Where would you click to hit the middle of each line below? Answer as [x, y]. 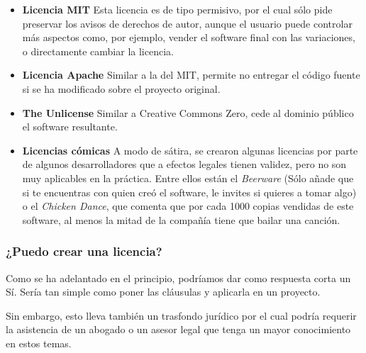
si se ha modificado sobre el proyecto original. [121, 88]
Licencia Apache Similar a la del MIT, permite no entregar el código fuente [191, 75]
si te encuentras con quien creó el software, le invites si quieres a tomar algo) [189, 192]
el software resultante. [70, 127]
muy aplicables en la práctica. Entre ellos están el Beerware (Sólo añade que [188, 178]
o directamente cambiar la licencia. [98, 51]
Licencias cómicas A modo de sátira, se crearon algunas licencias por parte [190, 150]
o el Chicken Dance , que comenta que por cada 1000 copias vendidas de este [188, 206]
